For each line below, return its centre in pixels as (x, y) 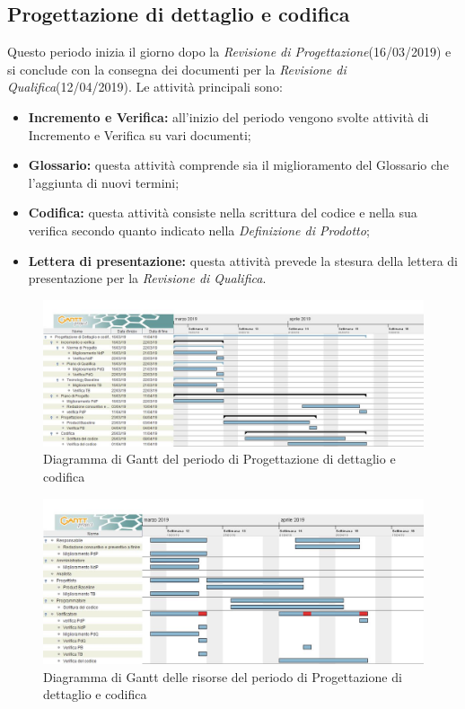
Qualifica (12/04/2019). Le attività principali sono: (145, 87)
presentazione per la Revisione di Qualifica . (147, 278)
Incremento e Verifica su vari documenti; (140, 134)
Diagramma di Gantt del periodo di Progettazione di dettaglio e (219, 459)
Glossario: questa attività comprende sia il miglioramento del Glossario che (238, 165)
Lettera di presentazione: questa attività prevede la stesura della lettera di (243, 260)
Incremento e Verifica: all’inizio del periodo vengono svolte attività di (228, 116)
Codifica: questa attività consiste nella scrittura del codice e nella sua (223, 213)
